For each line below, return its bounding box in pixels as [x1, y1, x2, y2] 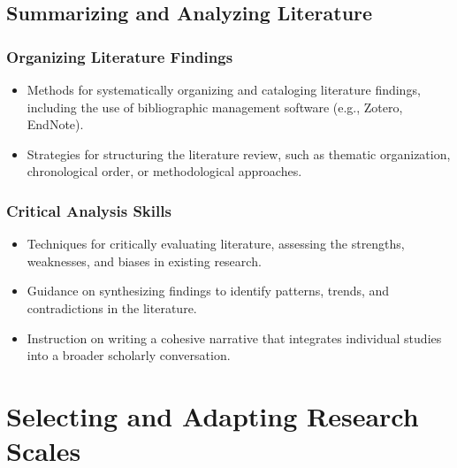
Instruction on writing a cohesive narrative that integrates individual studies [27, 328, 442, 347]
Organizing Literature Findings [6, 45, 233, 67]
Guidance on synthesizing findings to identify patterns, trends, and [27, 281, 390, 300]
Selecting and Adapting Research [6, 397, 419, 433]
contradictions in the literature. [27, 298, 197, 317]
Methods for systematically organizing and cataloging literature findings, [27, 81, 421, 98]
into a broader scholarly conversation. [27, 346, 231, 364]
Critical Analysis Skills [6, 199, 171, 221]
